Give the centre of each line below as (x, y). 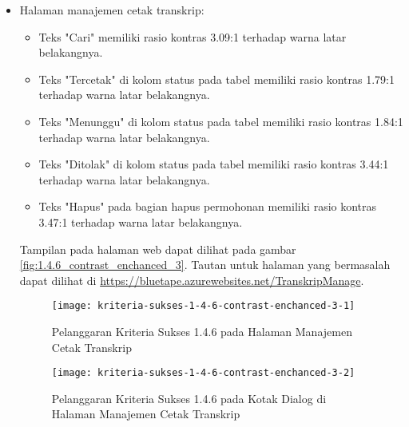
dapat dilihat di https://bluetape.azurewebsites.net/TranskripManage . (192, 280)
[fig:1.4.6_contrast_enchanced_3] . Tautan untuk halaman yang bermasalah (205, 265)
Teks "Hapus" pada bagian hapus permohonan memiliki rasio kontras (208, 206)
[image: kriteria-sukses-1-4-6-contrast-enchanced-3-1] (203, 306)
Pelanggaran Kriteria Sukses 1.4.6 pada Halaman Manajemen (202, 331)
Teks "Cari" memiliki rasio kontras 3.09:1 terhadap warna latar (193, 36)
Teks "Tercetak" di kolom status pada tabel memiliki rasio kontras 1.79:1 (216, 79)
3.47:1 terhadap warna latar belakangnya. (141, 221)
